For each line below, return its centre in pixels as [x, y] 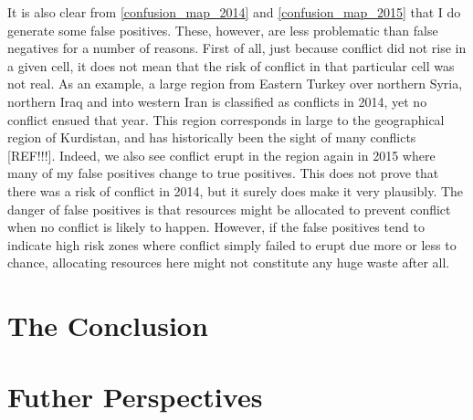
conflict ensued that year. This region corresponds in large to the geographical [226, 119]
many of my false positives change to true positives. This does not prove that [223, 173]
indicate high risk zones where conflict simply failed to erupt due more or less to [232, 244]
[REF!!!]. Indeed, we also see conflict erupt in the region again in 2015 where [221, 155]
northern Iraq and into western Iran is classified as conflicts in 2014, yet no [217, 101]
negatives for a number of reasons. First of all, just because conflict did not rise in [237, 48]
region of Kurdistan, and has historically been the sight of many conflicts [212, 137]
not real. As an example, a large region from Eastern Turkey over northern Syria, [235, 84]
